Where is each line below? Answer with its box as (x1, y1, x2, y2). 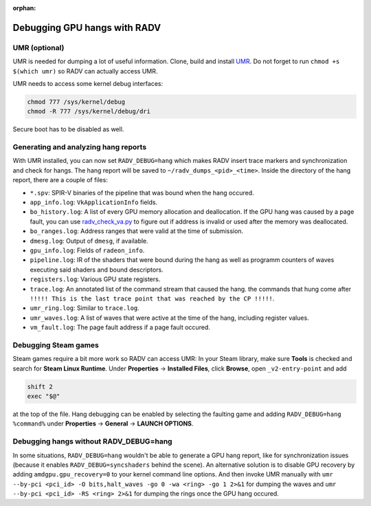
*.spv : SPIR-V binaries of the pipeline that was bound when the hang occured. (30, 188, 254, 197)
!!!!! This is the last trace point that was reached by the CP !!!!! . (30, 294, 275, 302)
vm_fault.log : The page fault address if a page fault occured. (30, 323, 211, 331)
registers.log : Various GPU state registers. (30, 275, 161, 283)
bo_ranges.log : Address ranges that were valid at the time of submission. (30, 227, 244, 235)
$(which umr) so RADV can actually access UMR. (12, 67, 158, 75)
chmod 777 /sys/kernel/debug (27, 98, 126, 106)
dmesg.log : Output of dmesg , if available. (30, 236, 149, 245)
